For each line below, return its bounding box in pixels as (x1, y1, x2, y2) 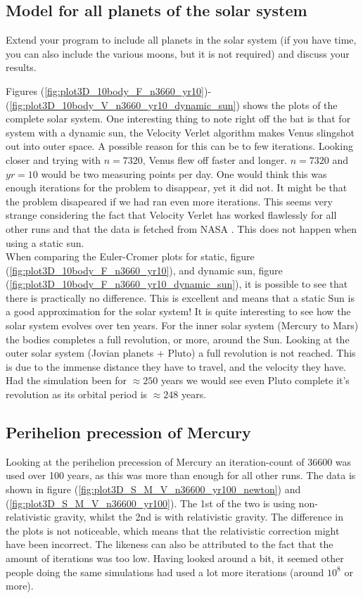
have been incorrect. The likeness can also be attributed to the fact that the (6, 537, 333, 552)
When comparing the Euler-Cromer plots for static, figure (6, 249, 255, 264)
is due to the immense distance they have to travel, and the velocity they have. (6, 359, 346, 374)
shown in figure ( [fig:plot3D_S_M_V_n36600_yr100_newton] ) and (6, 482, 301, 497)
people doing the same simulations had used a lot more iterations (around (6, 564, 324, 579)
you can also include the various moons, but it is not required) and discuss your (6, 46, 350, 61)
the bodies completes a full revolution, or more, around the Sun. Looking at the (6, 331, 350, 346)
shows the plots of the (243, 97, 338, 112)
